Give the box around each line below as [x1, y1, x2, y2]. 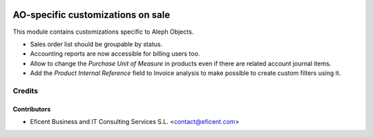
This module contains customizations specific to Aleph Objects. [12, 28, 194, 36]
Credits [12, 86, 38, 96]
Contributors [12, 105, 51, 113]
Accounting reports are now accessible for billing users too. [30, 50, 200, 58]
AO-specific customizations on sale [12, 9, 171, 21]
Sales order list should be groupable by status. [30, 40, 162, 48]
